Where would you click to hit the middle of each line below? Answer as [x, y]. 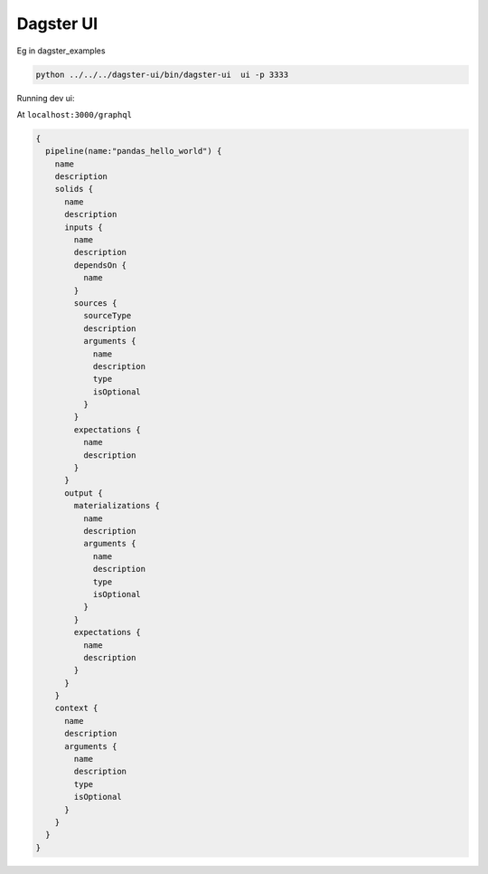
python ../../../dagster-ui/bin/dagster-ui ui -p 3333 [162, 74]
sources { [95, 303]
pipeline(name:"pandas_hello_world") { [134, 151]
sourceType [107, 316]
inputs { [84, 227]
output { [84, 493]
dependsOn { [100, 265]
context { [76, 708]
